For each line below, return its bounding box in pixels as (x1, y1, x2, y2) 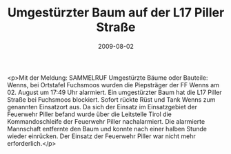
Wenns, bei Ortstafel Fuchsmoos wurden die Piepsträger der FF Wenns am (7, 80, 219, 89)
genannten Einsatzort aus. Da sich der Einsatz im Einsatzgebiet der (7, 102, 198, 111)
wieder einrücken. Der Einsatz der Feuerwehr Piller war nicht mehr (7, 132, 197, 140)
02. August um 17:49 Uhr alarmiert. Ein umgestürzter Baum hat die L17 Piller (7, 88, 222, 96)
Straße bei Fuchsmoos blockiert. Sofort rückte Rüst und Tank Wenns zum (7, 95, 216, 104)
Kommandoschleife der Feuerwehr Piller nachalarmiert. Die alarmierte (7, 117, 205, 125)
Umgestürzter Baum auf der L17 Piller (7, 5, 225, 21)
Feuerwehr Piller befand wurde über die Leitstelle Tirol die (7, 110, 172, 118)
